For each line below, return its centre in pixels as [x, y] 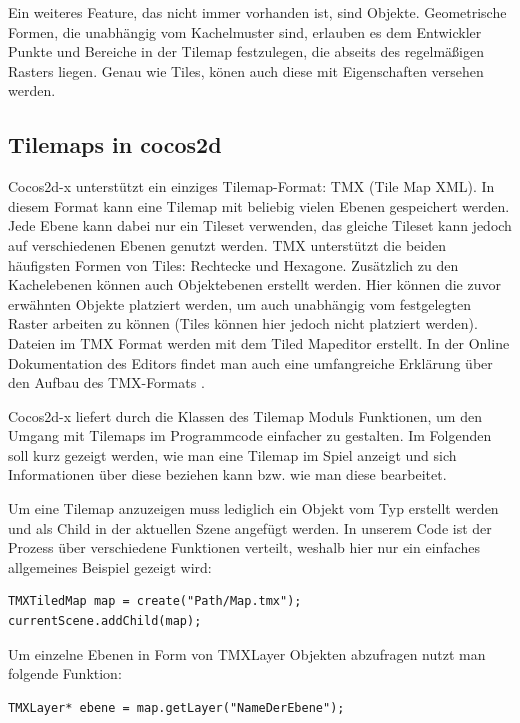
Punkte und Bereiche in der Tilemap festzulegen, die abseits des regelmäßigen [246, 51]
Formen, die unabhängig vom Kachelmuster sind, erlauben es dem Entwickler [245, 31]
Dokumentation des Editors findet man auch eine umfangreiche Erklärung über [250, 362]
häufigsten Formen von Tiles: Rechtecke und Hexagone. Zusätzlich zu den [233, 264]
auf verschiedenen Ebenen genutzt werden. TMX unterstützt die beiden [227, 244]
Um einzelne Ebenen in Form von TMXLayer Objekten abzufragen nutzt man [247, 653]
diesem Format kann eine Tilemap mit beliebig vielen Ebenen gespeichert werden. [259, 205]
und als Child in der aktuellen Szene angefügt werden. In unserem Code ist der [250, 527]
